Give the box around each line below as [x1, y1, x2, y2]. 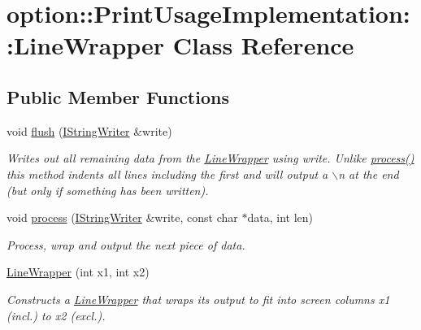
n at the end [338, 165, 399, 182]
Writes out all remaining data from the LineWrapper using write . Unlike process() [7, 150, 414, 167]
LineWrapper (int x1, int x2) [7, 263, 150, 280]
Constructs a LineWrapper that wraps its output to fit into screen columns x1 [7, 290, 390, 307]
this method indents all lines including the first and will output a [7, 165, 328, 182]
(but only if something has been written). [7, 181, 209, 198]
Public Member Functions [7, 84, 229, 109]
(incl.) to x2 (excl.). [7, 306, 106, 323]
